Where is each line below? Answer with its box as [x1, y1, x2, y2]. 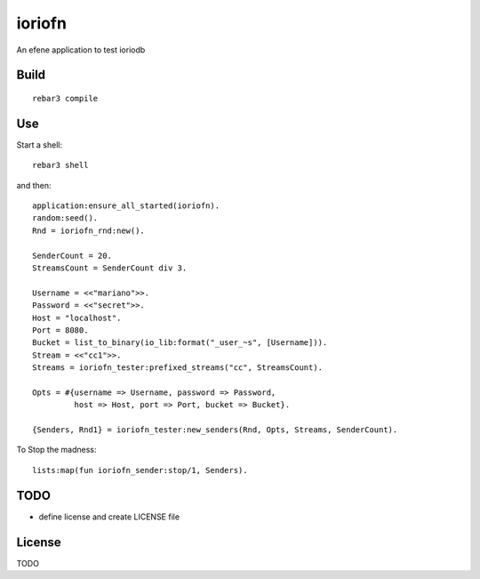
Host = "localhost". [32, 312, 122, 323]
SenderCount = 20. [32, 250, 113, 261]
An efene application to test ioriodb [16, 44, 146, 55]
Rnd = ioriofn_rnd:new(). [32, 225, 146, 236]
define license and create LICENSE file [38, 511, 180, 522]
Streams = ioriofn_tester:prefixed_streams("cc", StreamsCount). [32, 363, 324, 373]
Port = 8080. [32, 325, 89, 335]
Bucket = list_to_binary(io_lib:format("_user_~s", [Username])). [32, 338, 328, 348]
